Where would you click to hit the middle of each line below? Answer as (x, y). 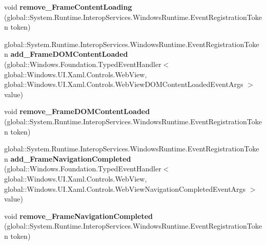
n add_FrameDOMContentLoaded (66, 54)
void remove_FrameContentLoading (68, 7)
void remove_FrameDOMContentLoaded (77, 111)
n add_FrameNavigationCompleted (68, 158)
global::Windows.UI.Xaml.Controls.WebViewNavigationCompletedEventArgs (125, 188)
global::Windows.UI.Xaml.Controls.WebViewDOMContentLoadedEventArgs (124, 84)
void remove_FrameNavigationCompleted (79, 216)
